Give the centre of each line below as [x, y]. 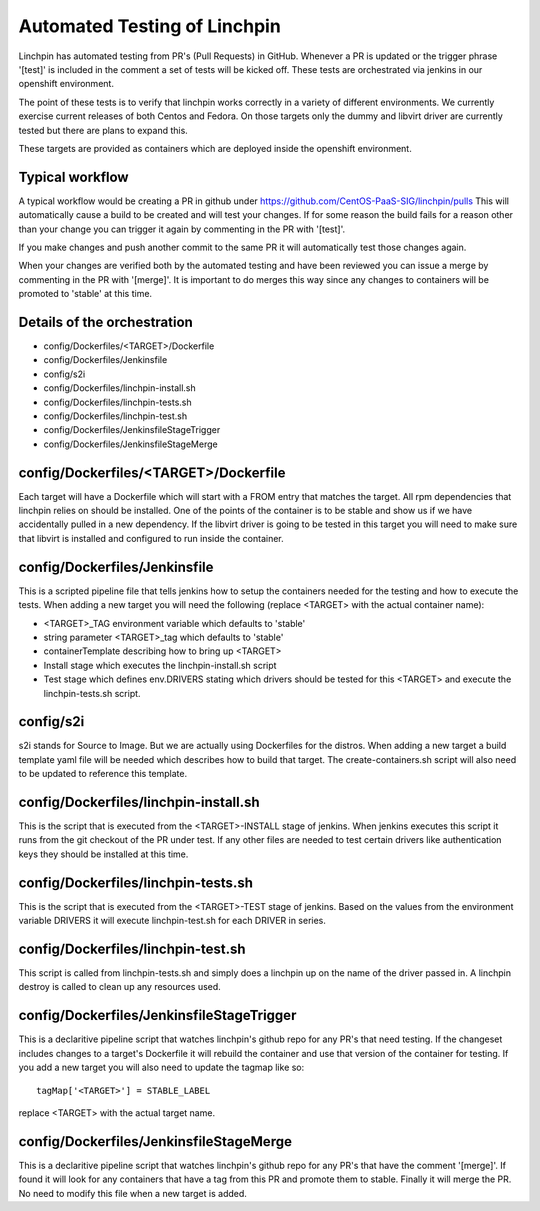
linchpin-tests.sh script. [92, 693]
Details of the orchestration [106, 321]
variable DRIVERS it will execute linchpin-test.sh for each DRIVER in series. [172, 921]
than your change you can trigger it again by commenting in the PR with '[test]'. [182, 229]
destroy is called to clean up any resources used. [120, 987]
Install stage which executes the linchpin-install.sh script [160, 665]
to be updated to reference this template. [103, 774]
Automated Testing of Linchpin [150, 26]
